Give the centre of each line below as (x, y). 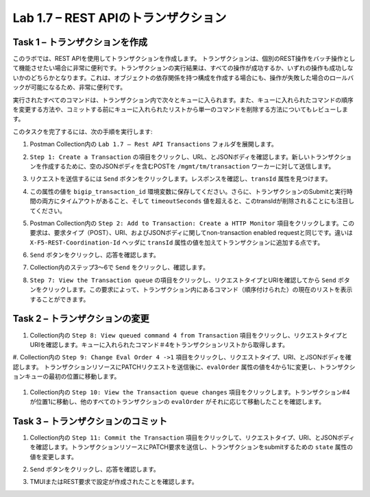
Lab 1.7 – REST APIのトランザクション (120, 18)
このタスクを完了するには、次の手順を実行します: (83, 131)
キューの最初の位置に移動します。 (72, 377)
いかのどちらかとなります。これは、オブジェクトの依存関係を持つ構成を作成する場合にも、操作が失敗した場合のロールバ (183, 77)
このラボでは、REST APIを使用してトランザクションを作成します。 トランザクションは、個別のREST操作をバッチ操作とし (184, 59)
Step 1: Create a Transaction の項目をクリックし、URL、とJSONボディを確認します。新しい (170, 157)
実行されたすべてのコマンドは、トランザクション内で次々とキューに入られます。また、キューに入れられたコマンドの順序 (183, 100)
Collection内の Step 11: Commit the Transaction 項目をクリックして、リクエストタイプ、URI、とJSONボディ (193, 437)
